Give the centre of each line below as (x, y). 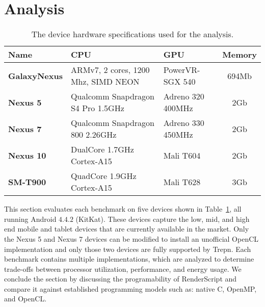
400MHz (178, 108)
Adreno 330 (184, 123)
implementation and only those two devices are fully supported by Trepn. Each (128, 249)
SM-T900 (27, 182)
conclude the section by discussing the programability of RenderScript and (121, 279)
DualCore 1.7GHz (102, 149)
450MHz (178, 135)
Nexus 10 (27, 155)
